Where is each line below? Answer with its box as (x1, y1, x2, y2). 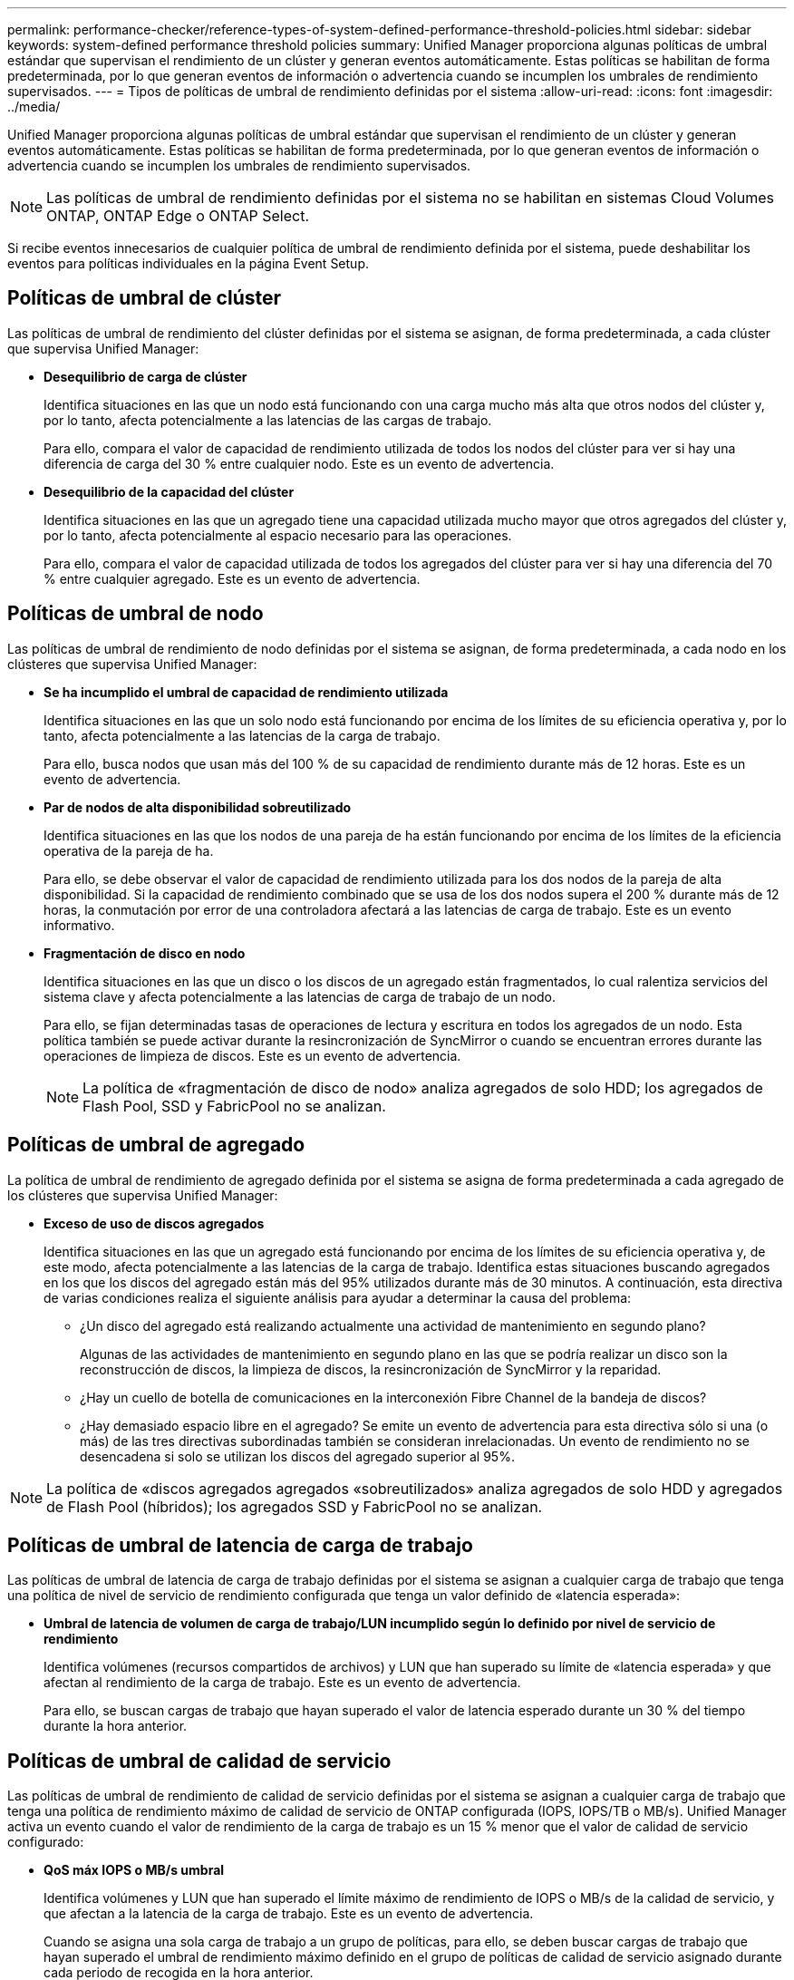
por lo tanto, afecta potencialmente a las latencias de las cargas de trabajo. (44, 412, 492, 428)
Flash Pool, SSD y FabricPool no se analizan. (82, 1096, 386, 1115)
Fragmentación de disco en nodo (44, 945, 246, 961)
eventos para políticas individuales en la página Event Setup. (7, 256, 369, 271)
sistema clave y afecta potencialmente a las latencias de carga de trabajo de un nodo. (44, 988, 557, 1005)
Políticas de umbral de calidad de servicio (7, 1749, 392, 1772)
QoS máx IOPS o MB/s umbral (44, 1862, 225, 1878)
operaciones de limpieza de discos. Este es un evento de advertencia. (44, 1047, 461, 1063)
